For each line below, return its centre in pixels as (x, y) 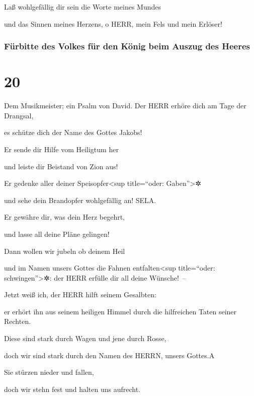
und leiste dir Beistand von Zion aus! (61, 166)
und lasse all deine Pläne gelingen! (57, 234)
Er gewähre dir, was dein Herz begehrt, (65, 217)
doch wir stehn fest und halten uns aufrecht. (72, 389)
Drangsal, (19, 115)
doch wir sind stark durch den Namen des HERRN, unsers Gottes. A (109, 355)
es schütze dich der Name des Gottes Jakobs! (73, 132)
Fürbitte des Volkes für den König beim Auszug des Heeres (127, 46)
